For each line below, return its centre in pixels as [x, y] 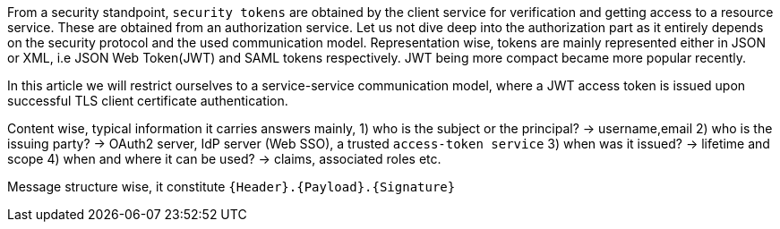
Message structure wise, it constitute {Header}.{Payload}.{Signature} [231, 187]
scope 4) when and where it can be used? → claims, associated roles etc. [224, 159]
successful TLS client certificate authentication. [148, 101]
